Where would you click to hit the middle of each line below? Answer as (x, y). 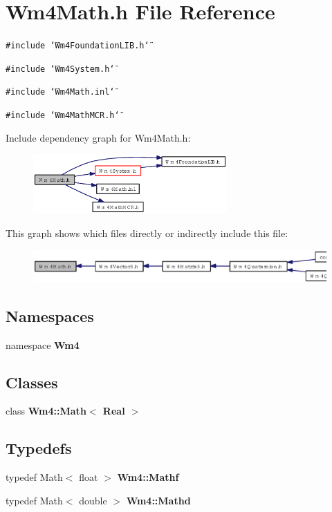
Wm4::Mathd (158, 500)
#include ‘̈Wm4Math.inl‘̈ (60, 92)
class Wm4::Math (46, 411)
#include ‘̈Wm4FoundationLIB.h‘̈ (77, 46)
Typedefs (39, 448)
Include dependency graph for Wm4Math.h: (98, 137)
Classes (32, 382)
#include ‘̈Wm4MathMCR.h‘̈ (63, 116)
